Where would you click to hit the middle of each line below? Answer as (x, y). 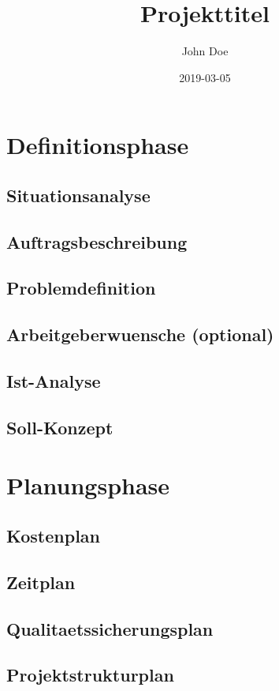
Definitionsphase (98, 145)
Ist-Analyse (54, 381)
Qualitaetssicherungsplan (110, 628)
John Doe (205, 51)
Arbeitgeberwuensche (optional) (140, 334)
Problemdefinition (81, 288)
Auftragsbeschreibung (97, 241)
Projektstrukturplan (90, 675)
